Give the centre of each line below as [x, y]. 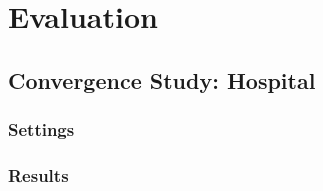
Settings [41, 129]
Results [38, 174]
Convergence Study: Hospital [162, 79]
